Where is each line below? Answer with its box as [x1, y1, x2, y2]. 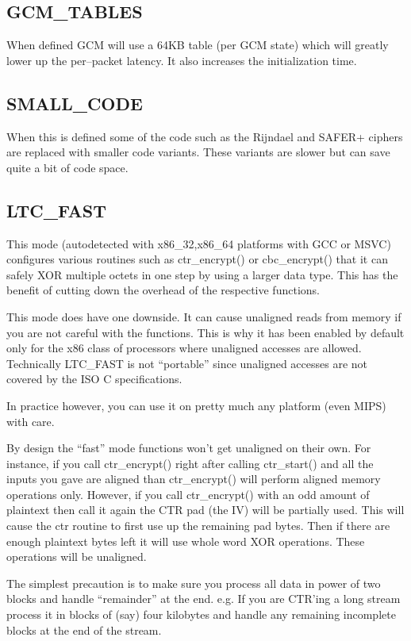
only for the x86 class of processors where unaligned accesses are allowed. [6, 340, 362, 356]
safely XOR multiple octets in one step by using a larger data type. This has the [6, 266, 398, 282]
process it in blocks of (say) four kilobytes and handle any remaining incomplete [6, 606, 396, 623]
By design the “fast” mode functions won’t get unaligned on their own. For [6, 439, 371, 456]
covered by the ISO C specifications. [6, 370, 182, 387]
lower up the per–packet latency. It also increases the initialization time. [6, 52, 357, 68]
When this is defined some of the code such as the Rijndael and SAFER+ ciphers [6, 128, 403, 144]
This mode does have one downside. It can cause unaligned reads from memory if [6, 308, 401, 324]
